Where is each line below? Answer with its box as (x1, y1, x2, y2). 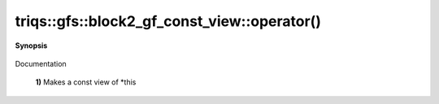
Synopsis (15, 41, 48, 50)
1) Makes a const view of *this (35, 77, 137, 87)
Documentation (15, 58, 67, 68)
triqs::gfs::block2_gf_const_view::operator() (15, 12, 321, 30)
